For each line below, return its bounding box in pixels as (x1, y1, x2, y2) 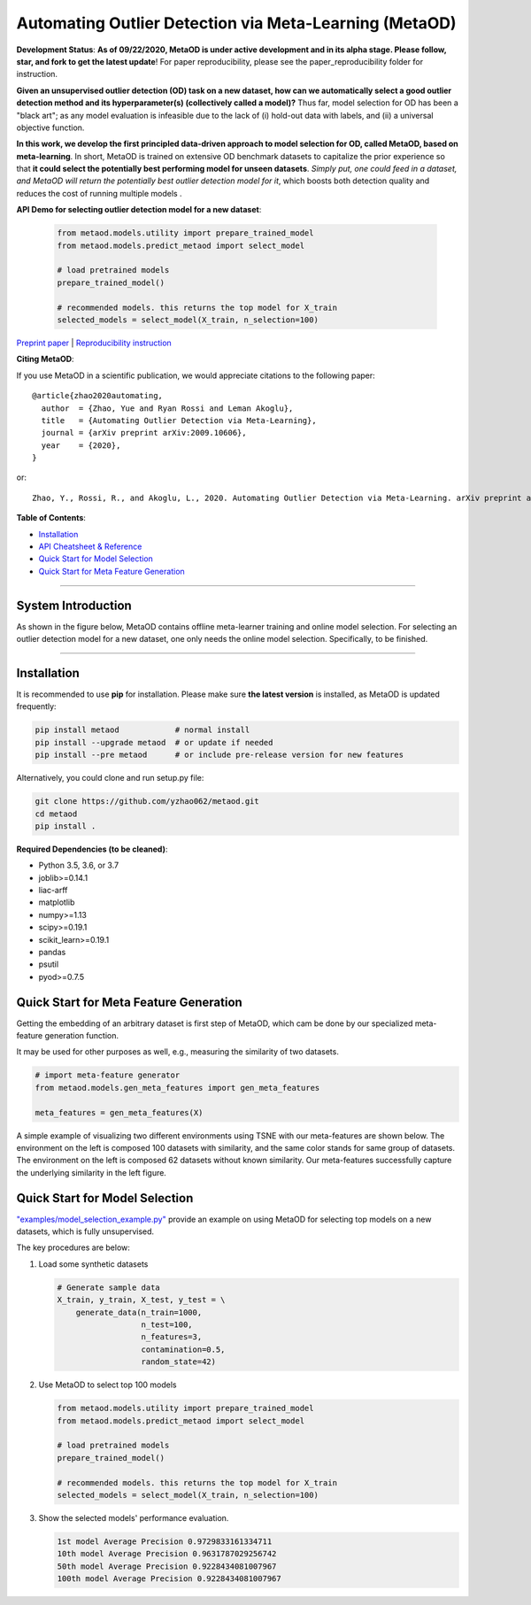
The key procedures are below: (16, 1242, 130, 1253)
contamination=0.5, (141, 1344, 226, 1354)
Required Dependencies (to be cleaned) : (16, 844, 168, 854)
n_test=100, (141, 1320, 194, 1330)
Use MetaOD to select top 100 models (38, 1379, 177, 1390)
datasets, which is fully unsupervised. (16, 1226, 155, 1237)
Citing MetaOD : (16, 354, 74, 365)
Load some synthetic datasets (38, 1258, 149, 1269)
